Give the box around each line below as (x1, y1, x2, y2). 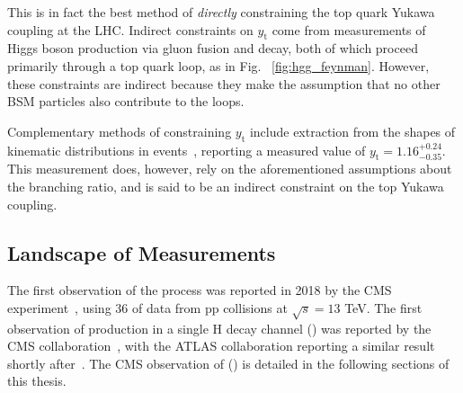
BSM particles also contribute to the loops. (7, 92, 245, 111)
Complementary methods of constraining (7, 121, 232, 140)
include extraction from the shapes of (249, 121, 456, 140)
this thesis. (7, 371, 67, 390)
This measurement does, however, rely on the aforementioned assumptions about (7, 159, 452, 178)
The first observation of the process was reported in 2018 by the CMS (7, 281, 392, 299)
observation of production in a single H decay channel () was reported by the (7, 318, 432, 337)
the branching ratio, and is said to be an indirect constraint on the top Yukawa (7, 176, 444, 195)
